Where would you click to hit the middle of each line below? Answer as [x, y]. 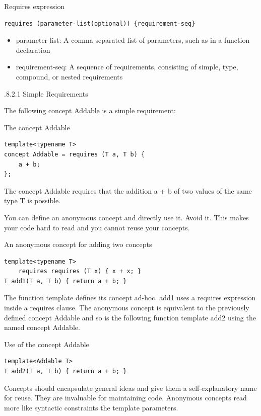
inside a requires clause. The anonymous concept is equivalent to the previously [127, 308]
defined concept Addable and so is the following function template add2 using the [130, 317]
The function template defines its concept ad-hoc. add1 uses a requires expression [130, 298]
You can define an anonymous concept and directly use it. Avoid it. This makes [126, 217]
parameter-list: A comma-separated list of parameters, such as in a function [133, 40]
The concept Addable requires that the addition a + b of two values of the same [128, 190]
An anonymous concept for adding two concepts [78, 244]
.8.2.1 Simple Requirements [46, 93]
